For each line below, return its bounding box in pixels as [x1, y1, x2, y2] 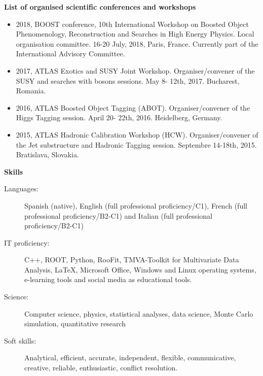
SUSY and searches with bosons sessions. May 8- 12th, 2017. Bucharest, [16, 75, 240, 86]
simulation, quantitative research [24, 318, 126, 329]
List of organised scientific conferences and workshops [4, 2, 196, 12]
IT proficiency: [4, 237, 50, 248]
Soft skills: [4, 335, 36, 346]
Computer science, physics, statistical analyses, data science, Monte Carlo [24, 308, 253, 319]
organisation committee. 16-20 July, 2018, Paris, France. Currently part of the [16, 38, 258, 49]
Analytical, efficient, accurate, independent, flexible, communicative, [24, 352, 236, 363]
